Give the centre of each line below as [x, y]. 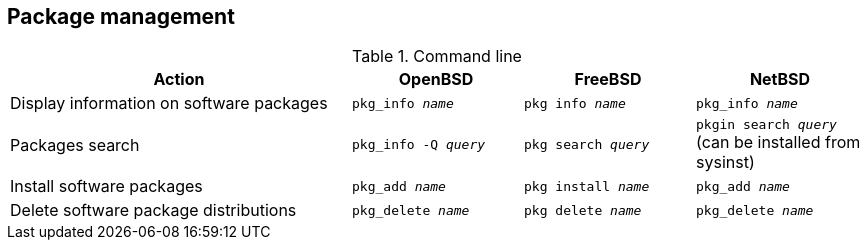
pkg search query [587, 145]
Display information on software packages [169, 103]
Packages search [75, 144]
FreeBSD [608, 79]
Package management [121, 16]
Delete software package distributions [153, 210]
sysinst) [725, 162]
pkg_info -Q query [419, 145]
